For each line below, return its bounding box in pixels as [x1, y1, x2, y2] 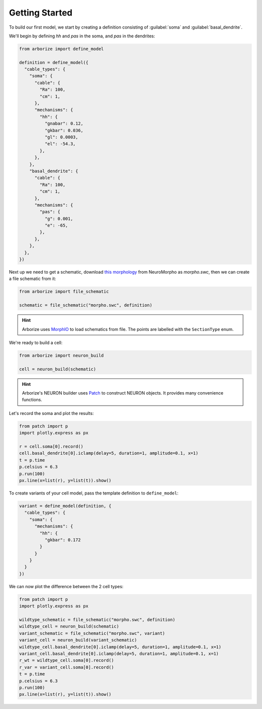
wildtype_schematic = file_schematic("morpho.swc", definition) [19, 617, 176, 622]
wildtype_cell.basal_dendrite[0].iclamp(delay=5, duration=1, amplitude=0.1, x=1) [19, 644, 222, 650]
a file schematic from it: [9, 276, 56, 281]
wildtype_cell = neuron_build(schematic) [19, 624, 119, 629]
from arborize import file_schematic [19, 289, 109, 295]
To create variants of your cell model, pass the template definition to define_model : [9, 490, 179, 496]
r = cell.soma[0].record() [19, 444, 83, 449]
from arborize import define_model [19, 46, 104, 51]
